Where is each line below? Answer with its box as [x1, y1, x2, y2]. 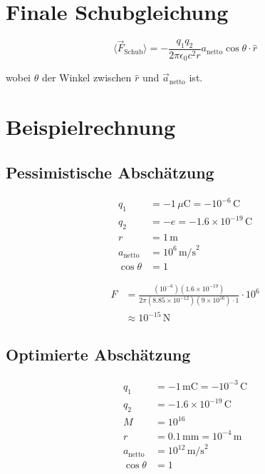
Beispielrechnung [6, 112, 176, 141]
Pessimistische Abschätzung [6, 161, 214, 183]
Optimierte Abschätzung [6, 343, 191, 365]
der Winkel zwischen [41, 70, 132, 85]
